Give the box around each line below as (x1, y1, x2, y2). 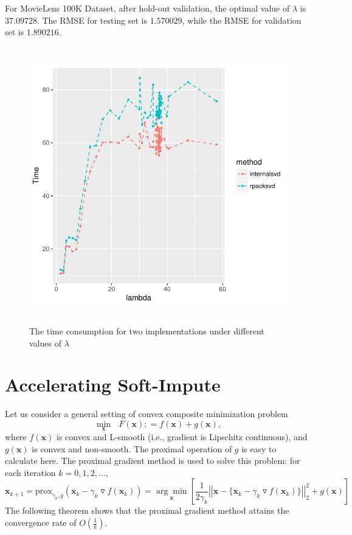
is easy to (241, 442, 277, 455)
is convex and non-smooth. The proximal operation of (32, 442, 232, 455)
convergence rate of (5, 516, 77, 528)
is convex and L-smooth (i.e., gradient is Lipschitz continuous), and (56, 430, 308, 443)
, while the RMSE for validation (182, 13, 302, 26)
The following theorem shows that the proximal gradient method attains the (5, 504, 289, 517)
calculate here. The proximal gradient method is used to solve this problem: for (5, 454, 300, 467)
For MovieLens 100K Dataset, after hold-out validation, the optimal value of (5, 2, 290, 14)
